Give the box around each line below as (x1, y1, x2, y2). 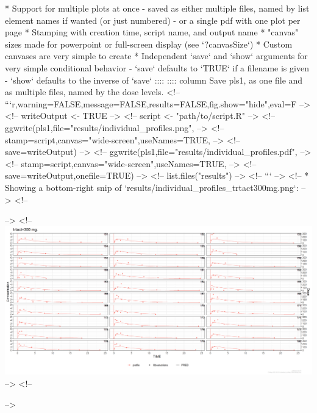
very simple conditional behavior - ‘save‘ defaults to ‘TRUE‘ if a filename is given (5, 61, 309, 74)
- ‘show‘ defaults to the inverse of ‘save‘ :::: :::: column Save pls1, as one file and (5, 73, 303, 86)
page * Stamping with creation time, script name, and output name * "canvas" (5, 26, 299, 38)
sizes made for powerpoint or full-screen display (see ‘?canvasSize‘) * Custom (5, 37, 293, 50)
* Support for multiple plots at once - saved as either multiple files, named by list (5, 2, 310, 14)
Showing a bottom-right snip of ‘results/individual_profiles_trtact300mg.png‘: (5, 181, 299, 193)
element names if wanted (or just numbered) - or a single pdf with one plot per (5, 13, 301, 26)
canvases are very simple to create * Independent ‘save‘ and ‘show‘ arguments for (5, 49, 308, 62)
